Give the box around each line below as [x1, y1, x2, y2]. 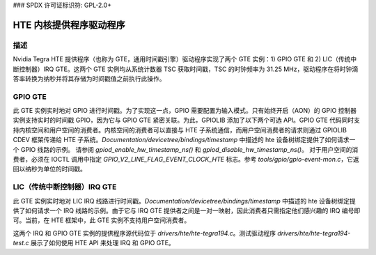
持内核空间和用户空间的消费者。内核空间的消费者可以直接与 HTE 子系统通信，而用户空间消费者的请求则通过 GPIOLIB [13, 125, 347, 134]
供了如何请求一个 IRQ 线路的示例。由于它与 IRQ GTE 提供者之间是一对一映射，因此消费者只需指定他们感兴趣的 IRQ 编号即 [13, 206, 361, 215]
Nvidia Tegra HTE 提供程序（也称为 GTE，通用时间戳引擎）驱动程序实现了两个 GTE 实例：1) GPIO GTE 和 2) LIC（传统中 [13, 55, 357, 63]
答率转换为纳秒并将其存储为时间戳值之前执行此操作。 [13, 74, 166, 83]
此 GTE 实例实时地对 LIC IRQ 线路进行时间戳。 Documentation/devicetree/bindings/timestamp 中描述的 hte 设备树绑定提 [13, 196, 357, 205]
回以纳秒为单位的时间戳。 [13, 164, 86, 173]
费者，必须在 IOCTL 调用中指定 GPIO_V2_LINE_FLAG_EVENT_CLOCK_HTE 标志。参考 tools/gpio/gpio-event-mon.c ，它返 [13, 155, 360, 164]
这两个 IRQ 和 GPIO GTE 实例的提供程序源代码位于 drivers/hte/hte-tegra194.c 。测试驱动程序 [13, 229, 276, 237]
